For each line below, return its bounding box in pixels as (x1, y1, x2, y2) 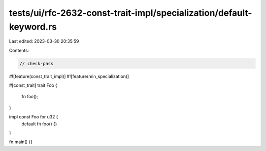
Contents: (9, 47, 29, 53)
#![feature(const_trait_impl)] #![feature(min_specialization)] (9, 73, 129, 79)
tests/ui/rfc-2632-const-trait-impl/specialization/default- (9, 7, 252, 18)
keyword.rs (9, 21, 57, 32)
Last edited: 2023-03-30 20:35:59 (9, 38, 79, 44)
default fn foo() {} (21, 121, 57, 127)
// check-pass (19, 61, 54, 66)
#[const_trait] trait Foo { (9, 82, 58, 88)
